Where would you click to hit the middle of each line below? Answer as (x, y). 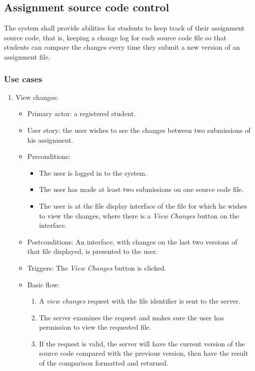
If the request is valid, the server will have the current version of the (142, 343)
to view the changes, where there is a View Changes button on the (139, 215)
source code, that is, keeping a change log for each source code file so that (115, 37)
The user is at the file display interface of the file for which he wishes (143, 205)
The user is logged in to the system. (93, 172)
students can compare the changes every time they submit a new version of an (122, 47)
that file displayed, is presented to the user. (93, 251)
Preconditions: (49, 156)
